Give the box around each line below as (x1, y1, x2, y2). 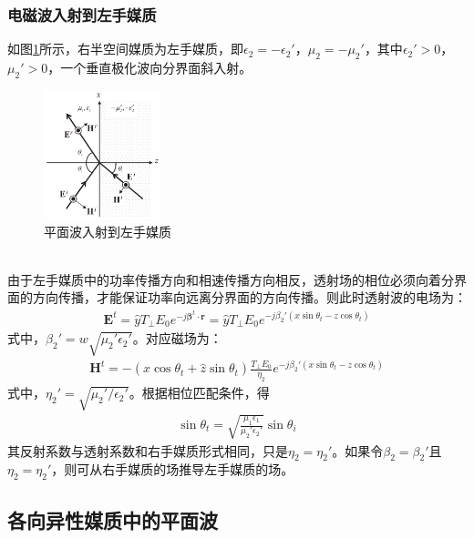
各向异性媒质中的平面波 (7, 505, 218, 533)
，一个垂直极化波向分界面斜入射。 (47, 58, 252, 77)
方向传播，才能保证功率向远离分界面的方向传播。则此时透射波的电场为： (32, 288, 467, 307)
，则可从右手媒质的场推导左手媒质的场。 (51, 460, 294, 479)
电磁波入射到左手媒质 (7, 3, 157, 25)
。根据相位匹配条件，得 (129, 383, 270, 402)
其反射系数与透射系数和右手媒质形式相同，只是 (7, 441, 288, 460)
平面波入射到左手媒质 (44, 221, 171, 240)
